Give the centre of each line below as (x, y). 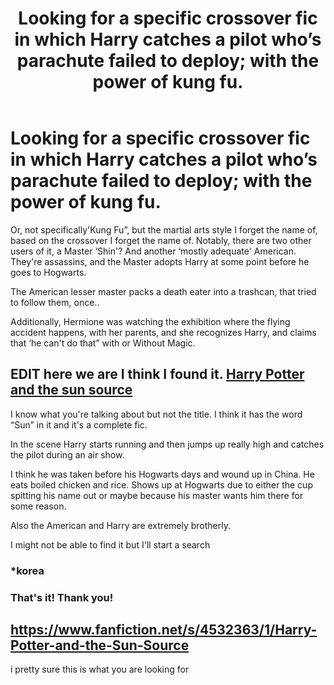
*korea (27, 570)
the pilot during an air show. (67, 454)
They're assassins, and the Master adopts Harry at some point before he (160, 261)
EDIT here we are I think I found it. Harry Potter (157, 374)
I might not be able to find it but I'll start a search (110, 544)
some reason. (38, 506)
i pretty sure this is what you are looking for (100, 669)
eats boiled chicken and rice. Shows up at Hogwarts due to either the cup (161, 484)
